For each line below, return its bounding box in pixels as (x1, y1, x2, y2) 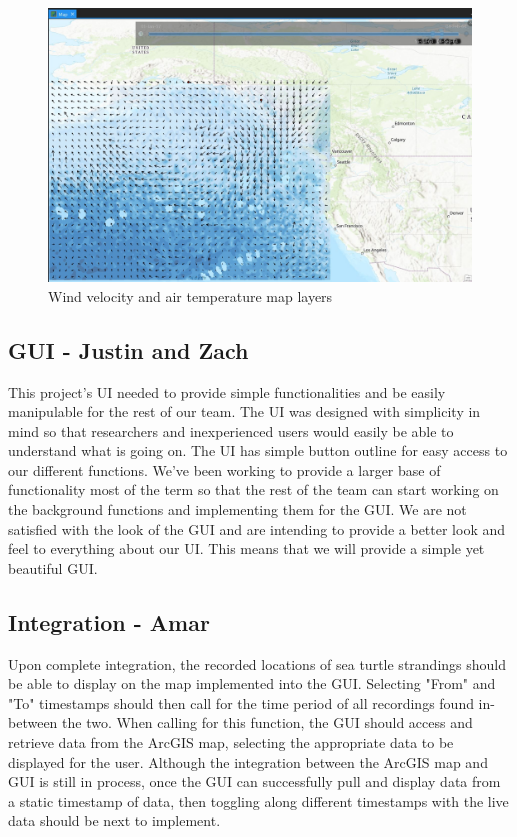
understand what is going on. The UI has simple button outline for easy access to (8, 440, 508, 461)
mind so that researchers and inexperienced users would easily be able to (8, 420, 454, 441)
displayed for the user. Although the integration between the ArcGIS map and (8, 751, 488, 772)
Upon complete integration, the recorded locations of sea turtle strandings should (8, 653, 506, 674)
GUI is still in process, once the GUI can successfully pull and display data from (8, 771, 501, 792)
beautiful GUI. (8, 557, 98, 578)
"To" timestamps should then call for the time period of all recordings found (8, 692, 474, 713)
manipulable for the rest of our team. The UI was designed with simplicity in (8, 401, 481, 422)
